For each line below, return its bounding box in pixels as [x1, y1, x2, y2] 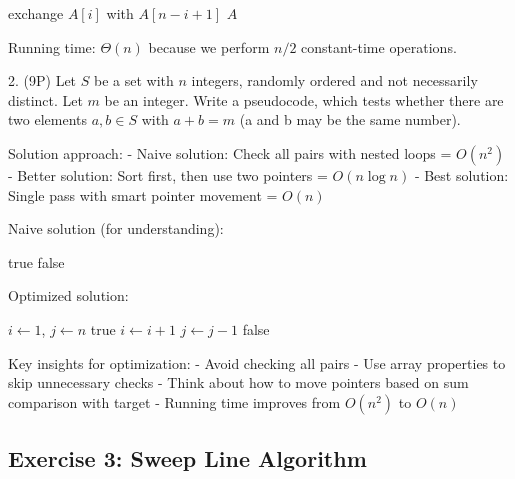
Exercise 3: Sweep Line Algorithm [8, 443, 367, 474]
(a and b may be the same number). [239, 109, 461, 130]
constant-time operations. [301, 36, 457, 57]
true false [8, 251, 65, 272]
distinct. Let [8, 89, 83, 110]
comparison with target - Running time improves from [8, 391, 341, 412]
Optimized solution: [8, 285, 129, 306]
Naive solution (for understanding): [8, 218, 224, 239]
